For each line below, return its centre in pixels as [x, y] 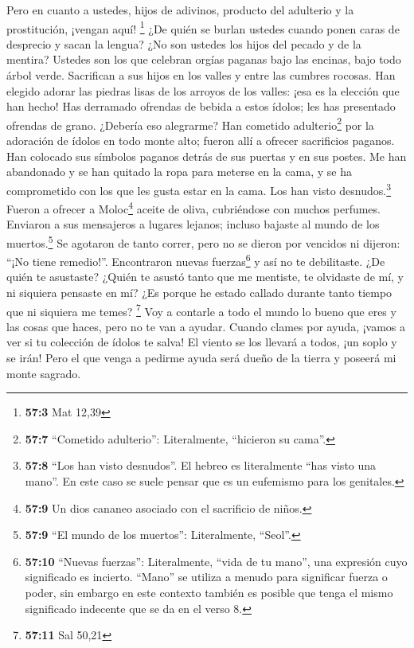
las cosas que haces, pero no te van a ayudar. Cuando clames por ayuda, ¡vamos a [206, 326]
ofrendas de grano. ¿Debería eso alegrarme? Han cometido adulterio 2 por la [190, 123]
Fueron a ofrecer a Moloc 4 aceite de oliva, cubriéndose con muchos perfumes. [193, 207]
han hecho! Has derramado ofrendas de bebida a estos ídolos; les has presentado [201, 106]
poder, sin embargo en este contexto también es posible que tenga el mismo [209, 592]
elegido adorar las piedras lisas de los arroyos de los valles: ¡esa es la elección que [203, 90]
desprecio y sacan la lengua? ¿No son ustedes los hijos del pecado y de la [184, 43]
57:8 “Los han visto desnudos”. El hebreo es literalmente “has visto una [201, 465]
